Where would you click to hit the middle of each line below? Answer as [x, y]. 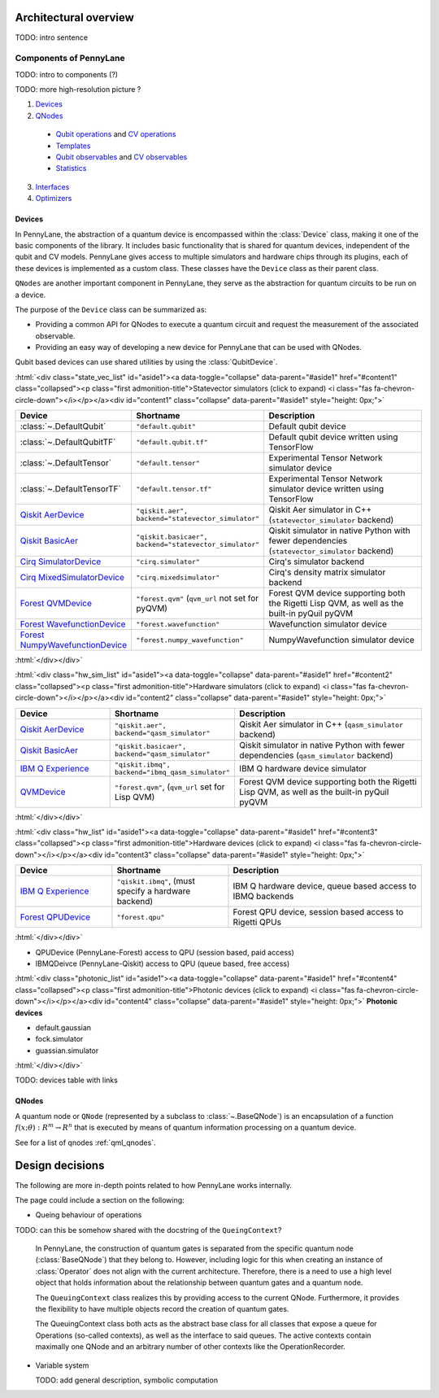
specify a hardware [154, 891]
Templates [73, 146]
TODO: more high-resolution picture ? [78, 90]
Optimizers [54, 199]
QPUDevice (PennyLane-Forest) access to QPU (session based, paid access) [165, 952]
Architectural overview [74, 17]
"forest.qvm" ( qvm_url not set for [197, 598]
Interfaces [52, 186]
